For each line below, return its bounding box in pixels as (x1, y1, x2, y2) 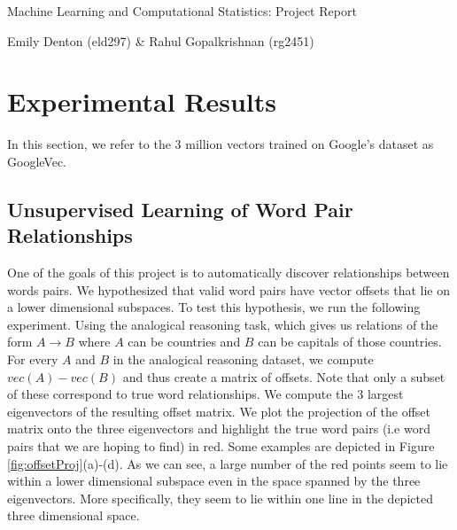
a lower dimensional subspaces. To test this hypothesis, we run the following (7, 298, 421, 316)
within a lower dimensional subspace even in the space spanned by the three (7, 472, 421, 490)
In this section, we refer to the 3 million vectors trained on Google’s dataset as (7, 135, 434, 153)
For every (7, 350, 58, 369)
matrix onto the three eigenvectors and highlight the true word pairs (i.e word (7, 419, 430, 438)
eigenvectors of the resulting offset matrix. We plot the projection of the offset (7, 401, 430, 420)
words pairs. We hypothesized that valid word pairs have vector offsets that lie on (7, 280, 450, 299)
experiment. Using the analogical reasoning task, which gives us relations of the (7, 315, 438, 333)
